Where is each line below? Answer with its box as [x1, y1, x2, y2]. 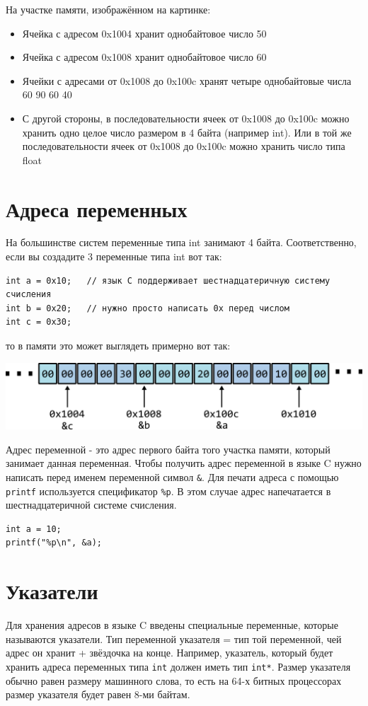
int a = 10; [6, 523, 62, 534]
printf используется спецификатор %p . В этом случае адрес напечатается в [6, 483, 331, 498]
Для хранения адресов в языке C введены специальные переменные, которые [6, 618, 338, 632]
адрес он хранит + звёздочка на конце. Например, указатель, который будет [6, 645, 333, 660]
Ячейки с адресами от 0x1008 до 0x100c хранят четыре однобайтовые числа [22, 73, 352, 88]
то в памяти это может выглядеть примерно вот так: [6, 338, 231, 353]
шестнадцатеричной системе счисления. [6, 497, 177, 512]
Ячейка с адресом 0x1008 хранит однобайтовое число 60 [22, 50, 267, 64]
